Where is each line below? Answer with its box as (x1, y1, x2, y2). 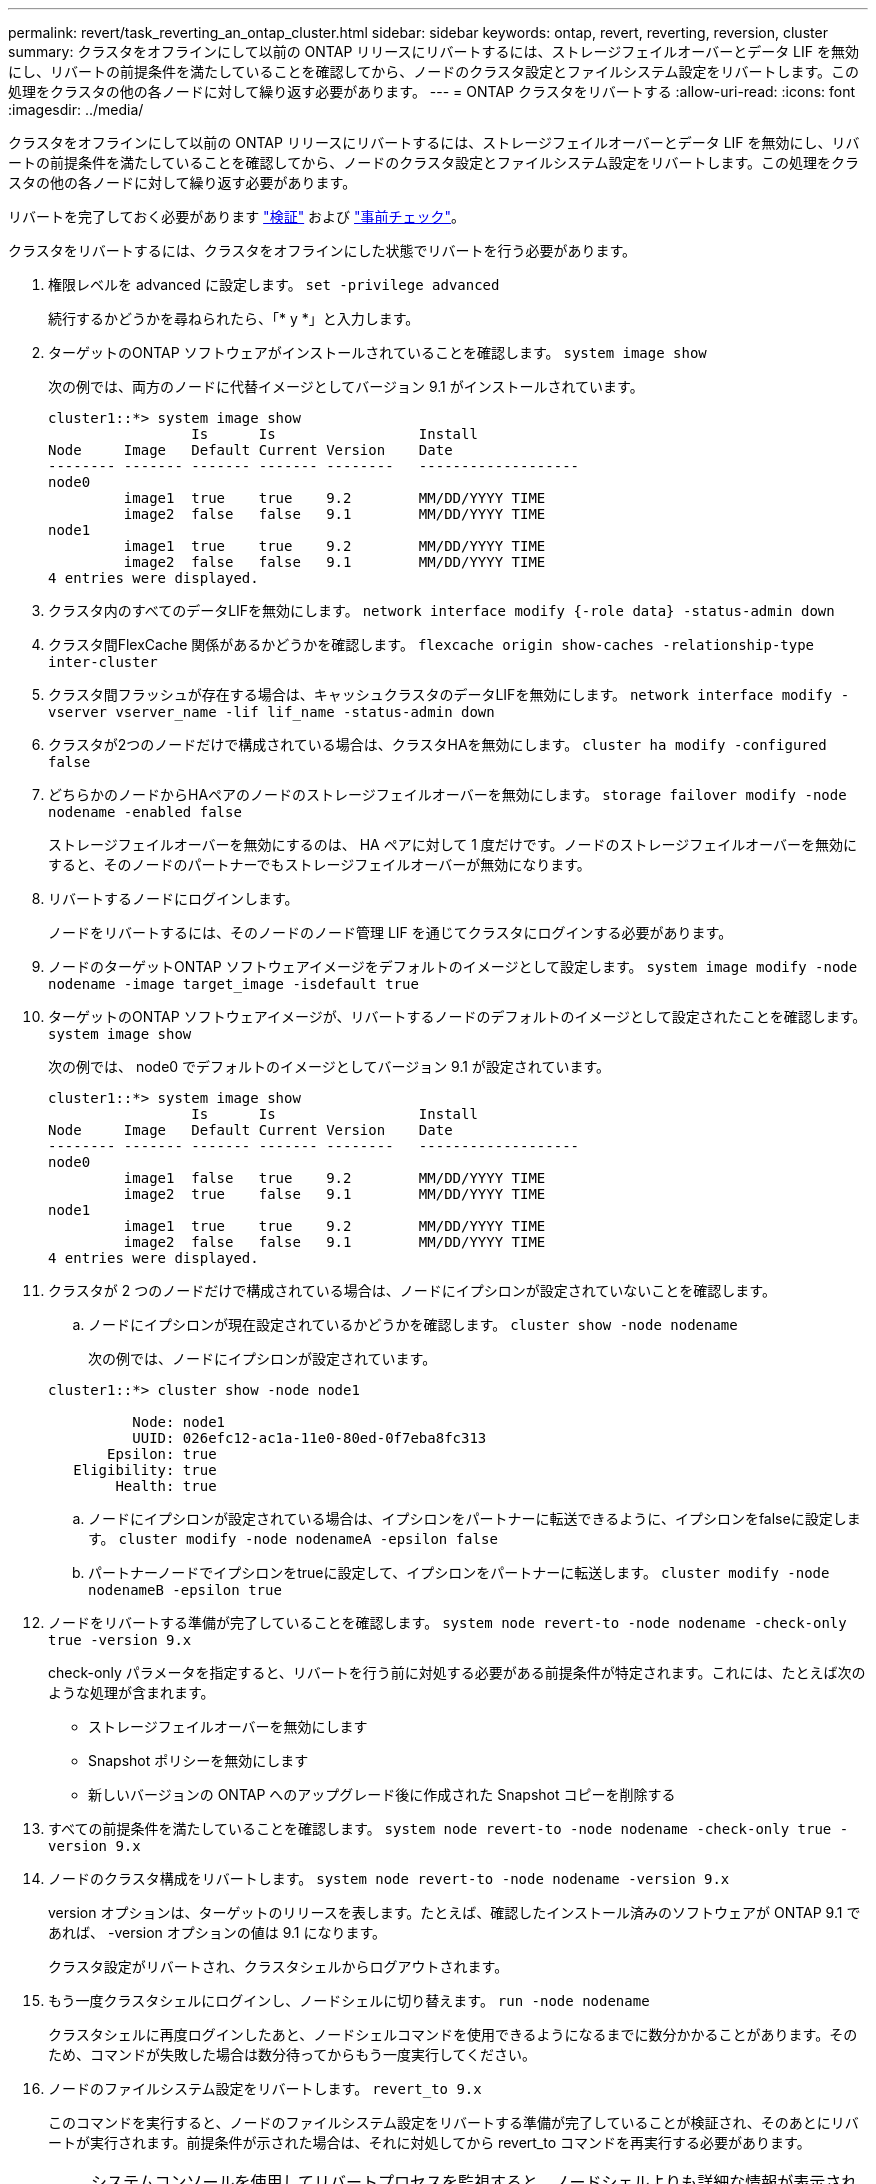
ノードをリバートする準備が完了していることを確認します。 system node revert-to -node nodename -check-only (48, 1614, 847, 1631)
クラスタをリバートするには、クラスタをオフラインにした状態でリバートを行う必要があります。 (8, 242, 637, 259)
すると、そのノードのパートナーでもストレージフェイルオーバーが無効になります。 (48, 856, 591, 873)
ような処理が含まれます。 (48, 1684, 215, 1701)
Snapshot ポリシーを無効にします (88, 1752, 309, 1769)
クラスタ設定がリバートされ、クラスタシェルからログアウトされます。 (48, 1958, 509, 1975)
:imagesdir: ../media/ (8, 101, 144, 118)
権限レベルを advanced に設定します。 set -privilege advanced (48, 276, 500, 293)
